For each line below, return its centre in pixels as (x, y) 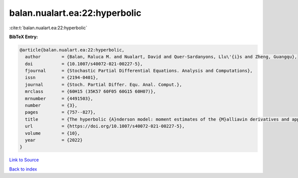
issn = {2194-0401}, (62, 78)
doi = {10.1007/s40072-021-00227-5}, (84, 64)
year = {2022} (54, 140)
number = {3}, (51, 106)
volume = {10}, (53, 133)
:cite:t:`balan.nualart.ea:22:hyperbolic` (48, 28)
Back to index (23, 169)
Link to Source (24, 160)
